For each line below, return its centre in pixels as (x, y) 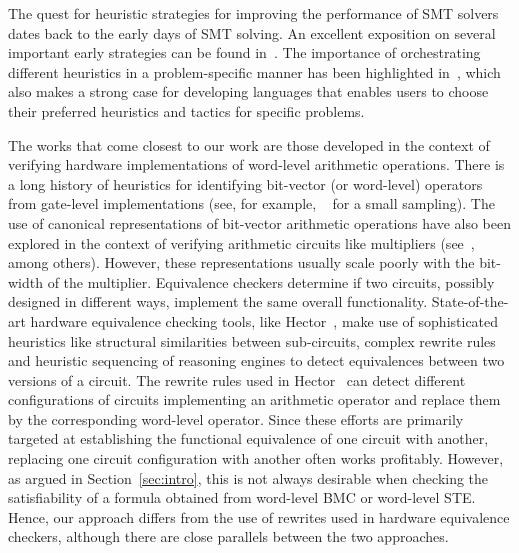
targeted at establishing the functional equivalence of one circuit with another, (248, 438)
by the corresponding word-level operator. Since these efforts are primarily (236, 418)
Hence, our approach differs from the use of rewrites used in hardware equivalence (259, 516)
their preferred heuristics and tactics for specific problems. (186, 110)
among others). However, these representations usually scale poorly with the (241, 262)
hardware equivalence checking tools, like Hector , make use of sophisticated (264, 320)
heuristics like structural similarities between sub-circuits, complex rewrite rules (252, 340)
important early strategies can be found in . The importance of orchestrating (244, 52)
